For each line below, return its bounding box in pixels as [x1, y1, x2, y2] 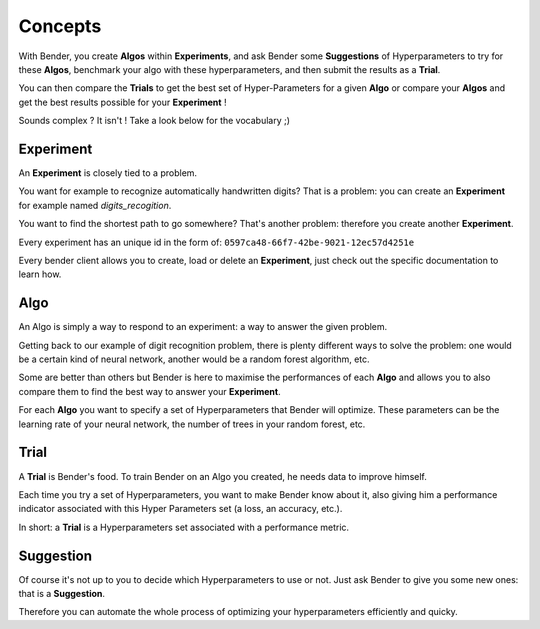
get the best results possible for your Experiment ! [18, 96, 227, 108]
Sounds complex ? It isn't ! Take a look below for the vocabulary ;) [18, 115, 290, 127]
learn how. [18, 268, 62, 280]
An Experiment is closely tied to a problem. [18, 167, 198, 179]
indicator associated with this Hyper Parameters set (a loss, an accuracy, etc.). [18, 503, 343, 515]
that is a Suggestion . [18, 587, 105, 599]
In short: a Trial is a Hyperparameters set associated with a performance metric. [18, 521, 350, 533]
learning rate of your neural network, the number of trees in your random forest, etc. [18, 418, 366, 430]
